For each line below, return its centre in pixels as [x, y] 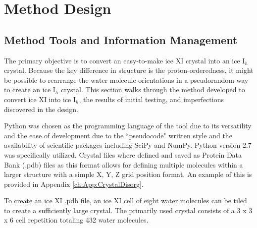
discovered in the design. [41, 109]
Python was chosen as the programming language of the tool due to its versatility [128, 126]
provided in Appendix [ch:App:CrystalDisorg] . [74, 184]
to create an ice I [30, 89]
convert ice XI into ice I [40, 99]
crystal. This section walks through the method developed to [153, 89]
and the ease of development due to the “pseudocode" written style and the [118, 135]
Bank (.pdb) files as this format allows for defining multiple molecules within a [124, 164]
